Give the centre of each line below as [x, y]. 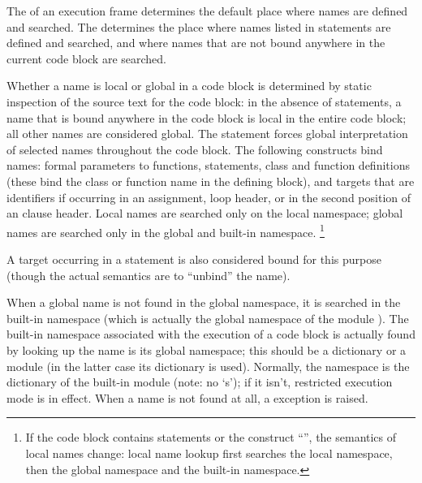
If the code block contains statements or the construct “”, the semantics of [211, 437]
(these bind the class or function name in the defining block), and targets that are [211, 181]
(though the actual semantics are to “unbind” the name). [149, 275]
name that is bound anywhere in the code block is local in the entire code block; [207, 117]
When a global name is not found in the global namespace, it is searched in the [204, 302]
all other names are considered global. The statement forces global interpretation [207, 134]
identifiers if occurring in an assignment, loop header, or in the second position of [209, 197]
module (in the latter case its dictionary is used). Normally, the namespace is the [208, 366]
